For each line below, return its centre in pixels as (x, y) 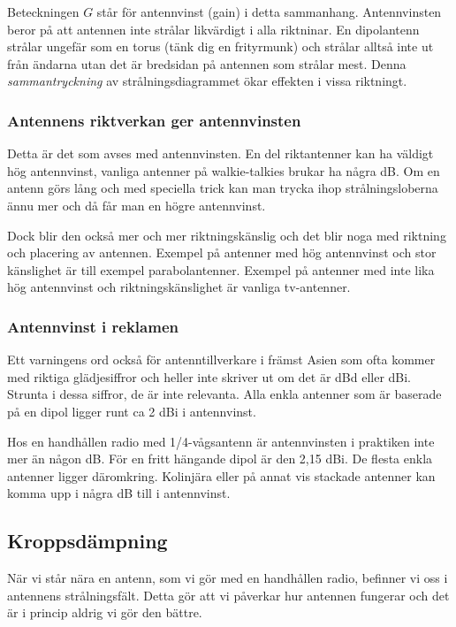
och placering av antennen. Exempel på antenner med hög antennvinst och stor (222, 252)
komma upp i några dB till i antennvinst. (119, 493)
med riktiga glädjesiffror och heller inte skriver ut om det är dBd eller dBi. (209, 376)
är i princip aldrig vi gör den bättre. (105, 612)
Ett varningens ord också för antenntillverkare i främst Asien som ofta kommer (221, 359)
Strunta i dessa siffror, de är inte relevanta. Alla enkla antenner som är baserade (224, 394)
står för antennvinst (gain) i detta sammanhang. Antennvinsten (269, 11)
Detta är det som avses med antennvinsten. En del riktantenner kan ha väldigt (220, 153)
